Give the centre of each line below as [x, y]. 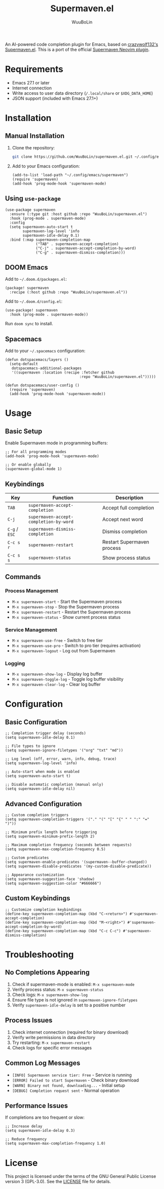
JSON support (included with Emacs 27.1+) [55, 98]
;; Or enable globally [28, 465]
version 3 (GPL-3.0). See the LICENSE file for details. [58, 1182]
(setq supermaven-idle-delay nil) [40, 789]
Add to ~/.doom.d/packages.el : [36, 279]
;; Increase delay [24, 1126]
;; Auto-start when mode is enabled [42, 772]
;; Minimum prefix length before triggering [51, 832]
